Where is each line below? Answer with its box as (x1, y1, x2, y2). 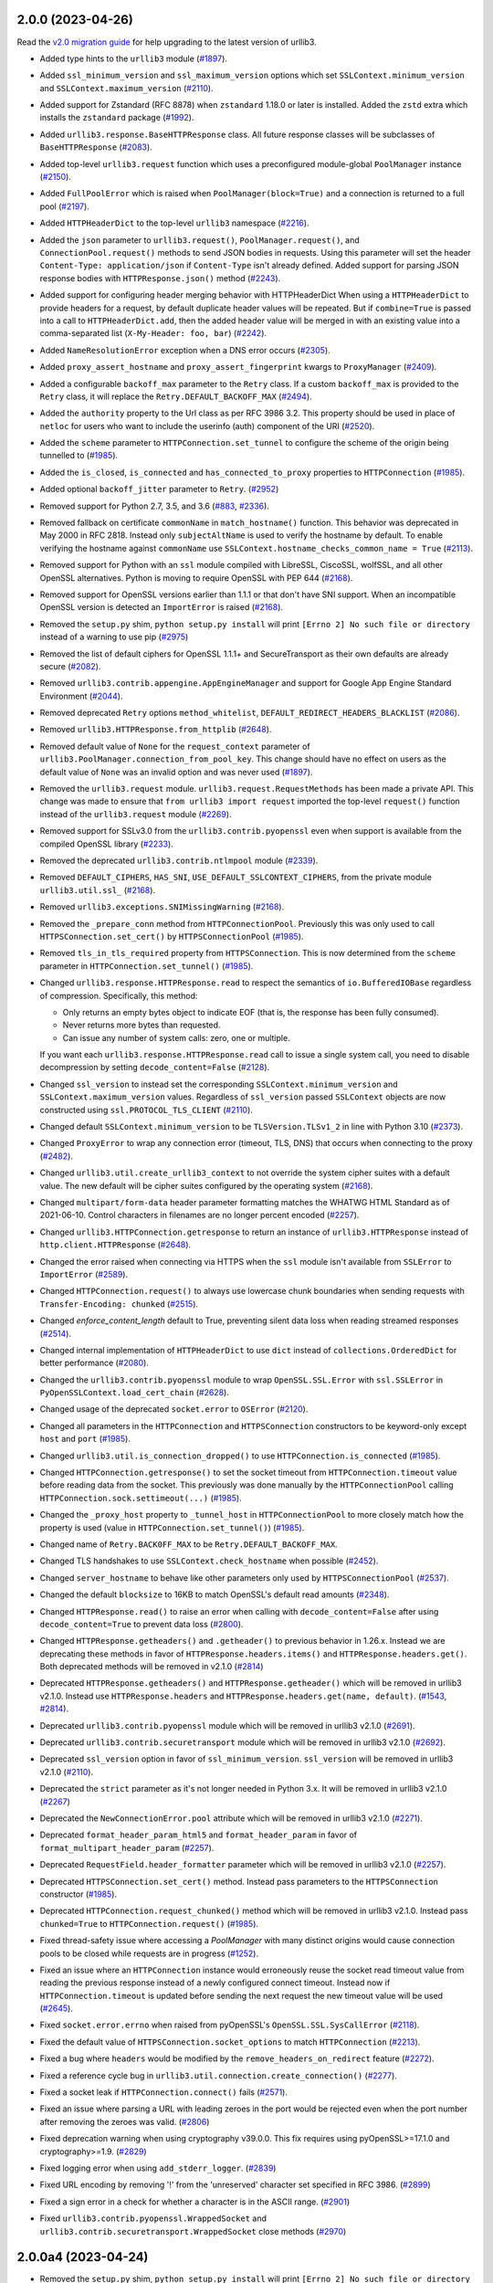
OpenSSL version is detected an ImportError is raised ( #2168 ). (39, 602, 283, 613)
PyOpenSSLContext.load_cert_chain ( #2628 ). (39, 1387, 230, 1398)
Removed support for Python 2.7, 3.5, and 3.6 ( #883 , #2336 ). (39, 500, 269, 511)
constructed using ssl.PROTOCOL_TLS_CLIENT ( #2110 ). (39, 1104, 253, 1115)
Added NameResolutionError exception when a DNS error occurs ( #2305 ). (39, 344, 330, 355)
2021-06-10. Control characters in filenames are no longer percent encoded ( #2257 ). (39, 1210, 360, 1221)
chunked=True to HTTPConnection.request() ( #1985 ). (39, 1918, 259, 1929)
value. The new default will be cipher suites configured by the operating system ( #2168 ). (39, 1180, 373, 1191)
